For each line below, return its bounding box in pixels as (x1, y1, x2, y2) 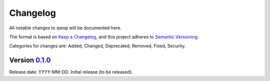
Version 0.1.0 (9, 56, 51, 65)
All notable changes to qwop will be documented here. (9, 25, 122, 31)
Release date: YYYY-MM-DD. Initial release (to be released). (9, 69, 133, 75)
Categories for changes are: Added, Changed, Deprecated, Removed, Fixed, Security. (9, 43, 186, 49)
